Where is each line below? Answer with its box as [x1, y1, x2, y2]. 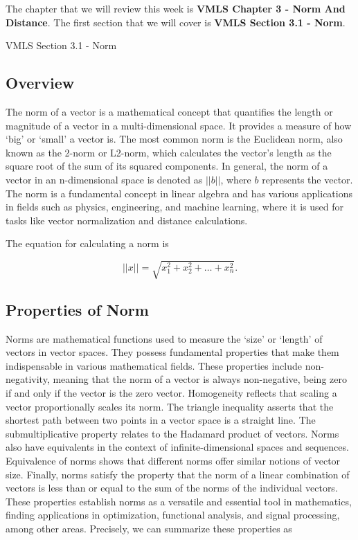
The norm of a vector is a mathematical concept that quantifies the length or [6, 104, 333, 118]
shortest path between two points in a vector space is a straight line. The [6, 413, 316, 427]
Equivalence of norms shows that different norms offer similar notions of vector [6, 453, 341, 468]
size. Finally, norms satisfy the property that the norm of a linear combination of [6, 467, 350, 481]
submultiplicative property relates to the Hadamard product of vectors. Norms [6, 426, 339, 440]
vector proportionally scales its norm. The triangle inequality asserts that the [6, 399, 334, 413]
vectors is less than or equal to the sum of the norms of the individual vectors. [6, 480, 338, 495]
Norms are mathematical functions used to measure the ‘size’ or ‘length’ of [6, 331, 323, 345]
